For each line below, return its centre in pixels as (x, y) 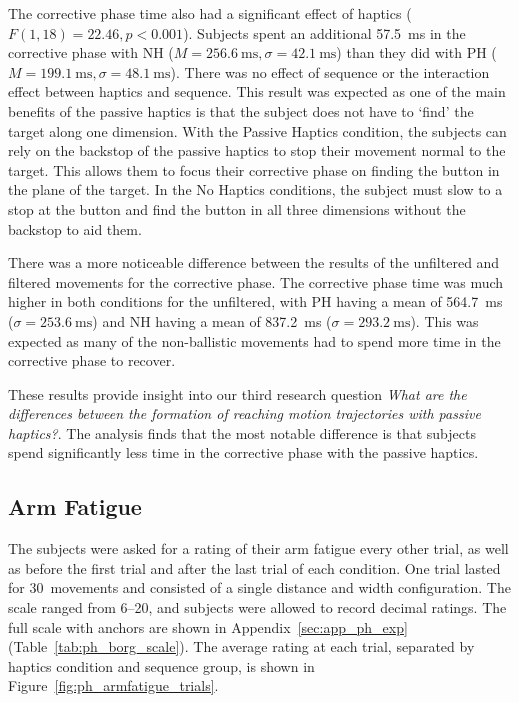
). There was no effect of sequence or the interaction (330, 71)
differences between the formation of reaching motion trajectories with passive (244, 413)
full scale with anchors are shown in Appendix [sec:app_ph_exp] (208, 626)
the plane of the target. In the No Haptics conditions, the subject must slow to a (255, 189)
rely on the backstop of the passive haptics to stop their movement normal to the (257, 150)
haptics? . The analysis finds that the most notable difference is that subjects (242, 432)
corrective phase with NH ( (91, 52)
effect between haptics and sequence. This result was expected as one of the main (257, 91)
